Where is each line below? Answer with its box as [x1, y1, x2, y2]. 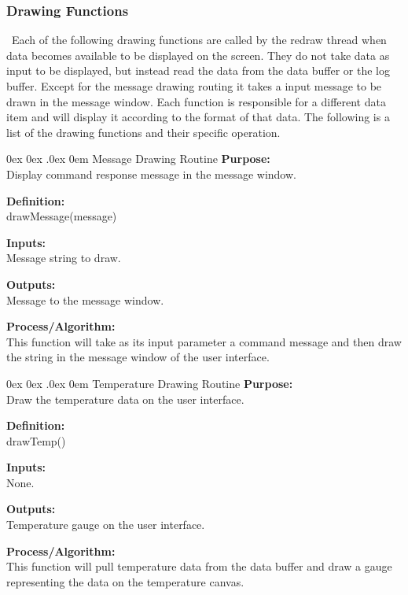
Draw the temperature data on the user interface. [6, 390, 244, 407]
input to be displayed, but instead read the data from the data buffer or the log [6, 62, 391, 79]
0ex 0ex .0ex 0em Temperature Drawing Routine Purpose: [6, 375, 293, 391]
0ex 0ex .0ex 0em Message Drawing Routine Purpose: [6, 150, 270, 167]
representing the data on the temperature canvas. [6, 573, 244, 589]
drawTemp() [6, 432, 66, 449]
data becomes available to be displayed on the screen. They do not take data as [6, 46, 390, 63]
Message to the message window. [6, 291, 164, 308]
